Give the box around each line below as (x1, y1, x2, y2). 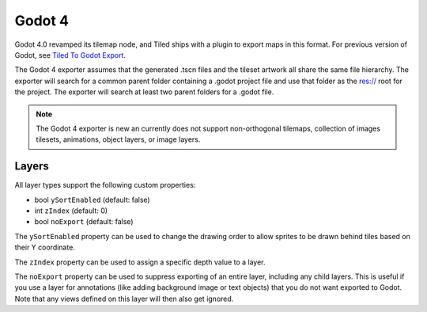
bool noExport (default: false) (34, 217, 134, 226)
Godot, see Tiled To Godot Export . (14, 50, 127, 59)
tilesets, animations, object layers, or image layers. (36, 135, 201, 144)
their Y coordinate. (14, 242, 75, 253)
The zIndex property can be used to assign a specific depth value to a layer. (14, 257, 266, 267)
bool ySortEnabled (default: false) (34, 195, 150, 204)
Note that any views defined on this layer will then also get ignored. (14, 294, 234, 303)
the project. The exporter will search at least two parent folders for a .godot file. (14, 87, 274, 97)
